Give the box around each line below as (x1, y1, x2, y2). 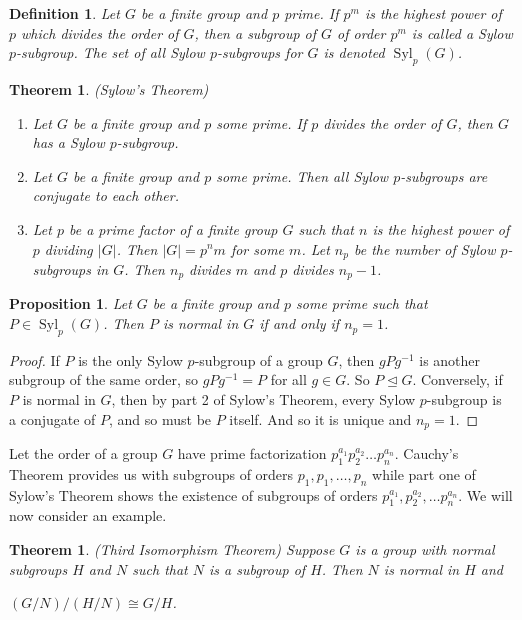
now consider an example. (9, 505, 167, 526)
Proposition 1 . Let (9, 293, 132, 314)
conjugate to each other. (32, 185, 179, 206)
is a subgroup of (209, 558, 306, 579)
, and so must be (109, 408, 212, 429)
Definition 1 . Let (9, 3, 120, 23)
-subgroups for (216, 42, 303, 63)
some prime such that (296, 293, 428, 314)
